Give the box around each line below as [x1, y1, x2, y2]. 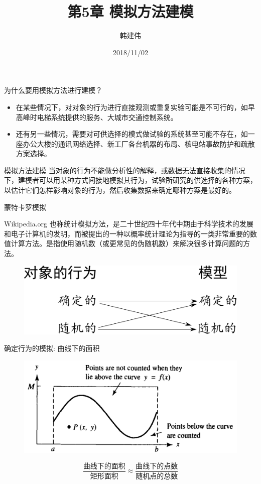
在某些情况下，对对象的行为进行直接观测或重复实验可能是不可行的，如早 [16, 101, 255, 112]
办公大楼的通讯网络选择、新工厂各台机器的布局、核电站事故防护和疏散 [23, 138, 255, 149]
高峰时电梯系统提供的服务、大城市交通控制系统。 [16, 111, 178, 122]
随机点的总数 [136, 472, 178, 480]
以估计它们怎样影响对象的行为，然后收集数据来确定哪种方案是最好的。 [4, 185, 236, 195]
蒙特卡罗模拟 [4, 201, 46, 212]
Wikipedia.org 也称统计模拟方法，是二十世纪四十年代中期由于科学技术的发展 [4, 218, 253, 229]
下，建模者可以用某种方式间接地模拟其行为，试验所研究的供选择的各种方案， [4, 175, 257, 185]
